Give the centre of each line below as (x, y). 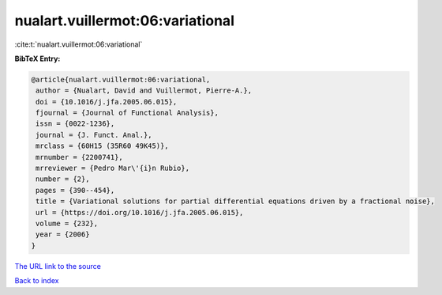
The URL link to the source (58, 266)
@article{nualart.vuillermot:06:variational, (121, 79)
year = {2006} (63, 234)
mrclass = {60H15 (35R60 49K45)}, (102, 146)
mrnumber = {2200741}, (80, 157)
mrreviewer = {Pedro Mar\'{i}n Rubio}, (112, 168)
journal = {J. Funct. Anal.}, (94, 135)
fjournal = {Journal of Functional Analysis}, (127, 113)
